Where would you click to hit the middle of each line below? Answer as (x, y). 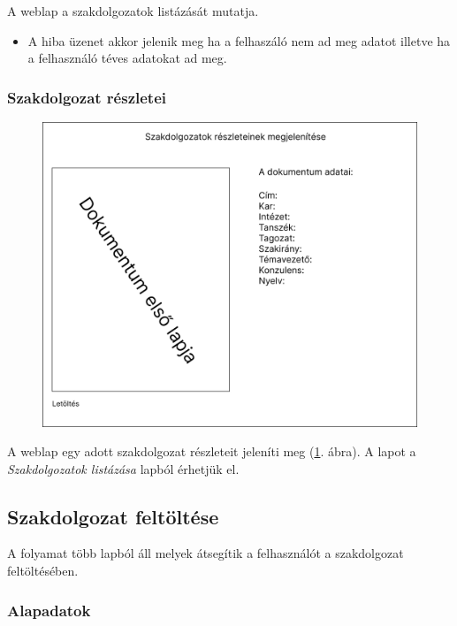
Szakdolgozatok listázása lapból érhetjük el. (123, 468)
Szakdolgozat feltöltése (113, 516)
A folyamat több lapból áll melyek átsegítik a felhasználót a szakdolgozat (206, 553)
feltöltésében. (43, 571)
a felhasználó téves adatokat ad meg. (127, 58)
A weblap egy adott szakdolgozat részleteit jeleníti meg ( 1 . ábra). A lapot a (212, 451)
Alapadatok (49, 610)
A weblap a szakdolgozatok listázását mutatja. (133, 11)
